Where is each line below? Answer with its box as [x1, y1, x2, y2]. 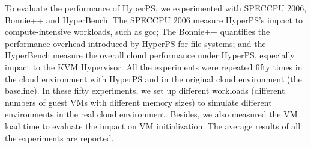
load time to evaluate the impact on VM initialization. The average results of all [5, 119, 301, 132]
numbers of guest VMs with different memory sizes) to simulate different [5, 96, 272, 108]
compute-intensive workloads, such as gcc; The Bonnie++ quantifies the [5, 25, 270, 38]
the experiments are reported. [5, 131, 114, 144]
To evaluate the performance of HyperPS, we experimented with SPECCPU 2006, [5, 2, 307, 14]
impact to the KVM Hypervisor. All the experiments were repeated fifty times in [5, 60, 303, 73]
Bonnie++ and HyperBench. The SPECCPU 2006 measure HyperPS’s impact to [5, 13, 303, 26]
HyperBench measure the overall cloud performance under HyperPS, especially [5, 49, 295, 61]
